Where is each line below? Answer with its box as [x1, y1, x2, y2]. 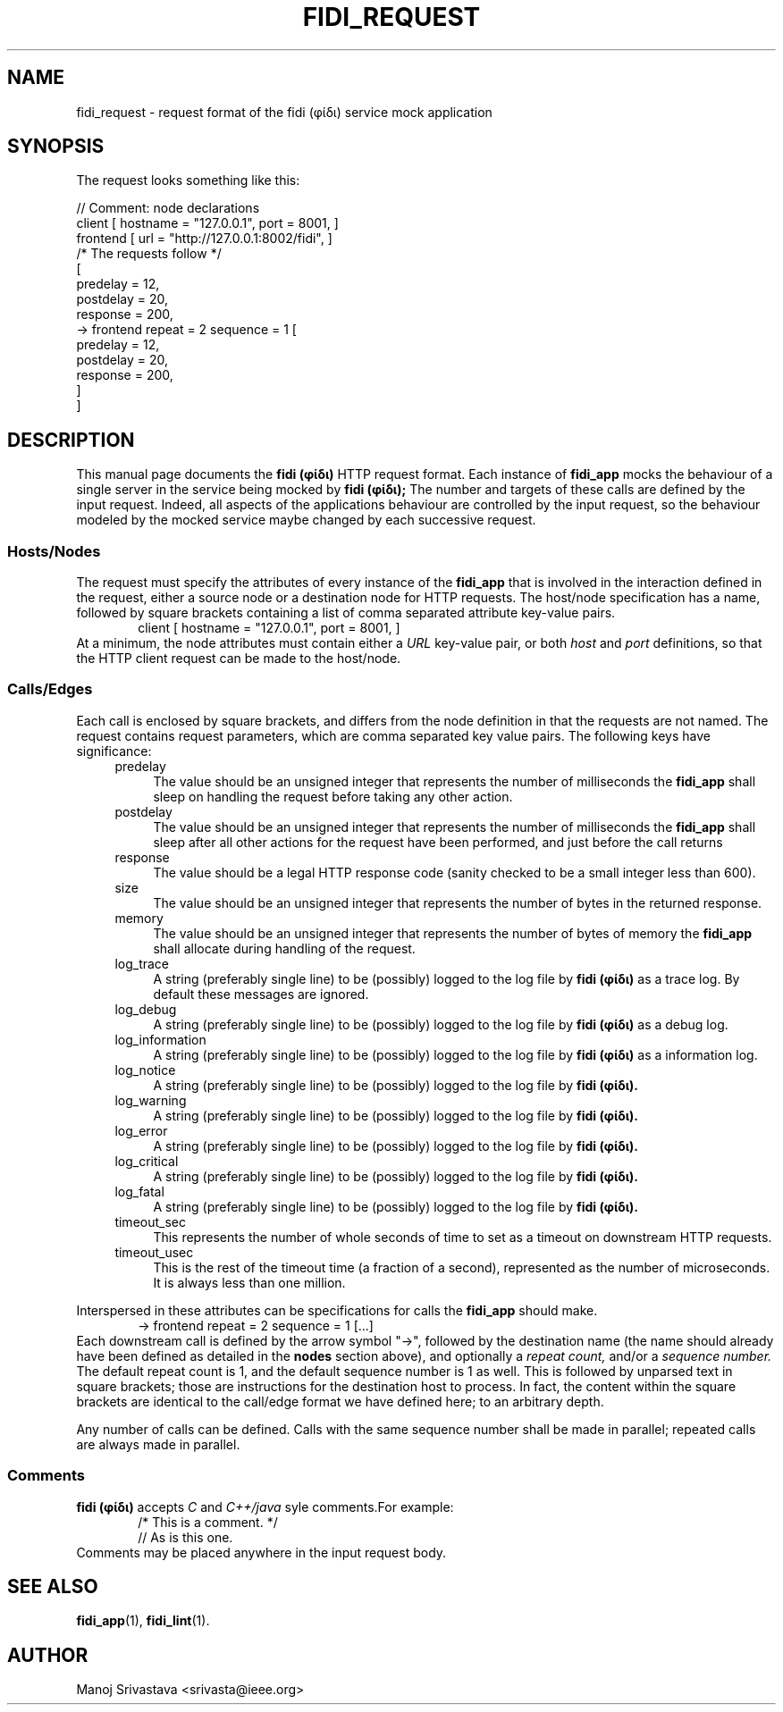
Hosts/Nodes [7, 541, 101, 560]
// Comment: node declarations [76, 200, 260, 216]
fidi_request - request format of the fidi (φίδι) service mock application [76, 104, 493, 120]
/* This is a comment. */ [138, 1514, 278, 1530]
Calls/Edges [7, 680, 93, 699]
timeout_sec [114, 1213, 186, 1229]
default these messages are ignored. [153, 986, 369, 1002]
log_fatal [114, 1183, 164, 1199]
